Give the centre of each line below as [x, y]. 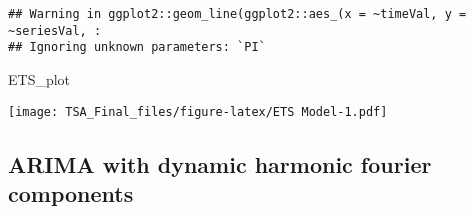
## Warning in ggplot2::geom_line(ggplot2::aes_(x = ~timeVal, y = [237, 14]
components [71, 193]
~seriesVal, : [55, 30]
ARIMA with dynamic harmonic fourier [220, 163]
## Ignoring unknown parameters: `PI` [137, 47]
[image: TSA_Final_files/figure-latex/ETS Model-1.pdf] [198, 111]
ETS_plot [39, 78]
